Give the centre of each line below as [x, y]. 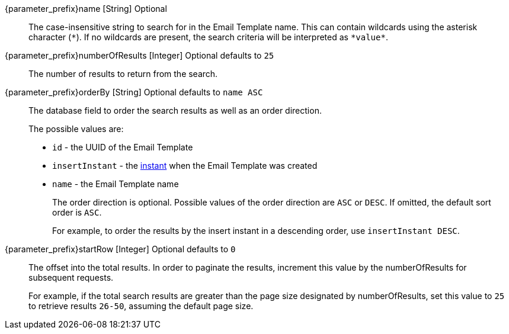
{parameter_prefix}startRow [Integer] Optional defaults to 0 [120, 249]
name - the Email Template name [116, 184]
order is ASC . [77, 212]
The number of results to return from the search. [123, 74]
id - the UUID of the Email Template [123, 147]
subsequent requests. [71, 277]
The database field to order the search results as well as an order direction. [175, 110]
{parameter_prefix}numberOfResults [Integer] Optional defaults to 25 [140, 55]
